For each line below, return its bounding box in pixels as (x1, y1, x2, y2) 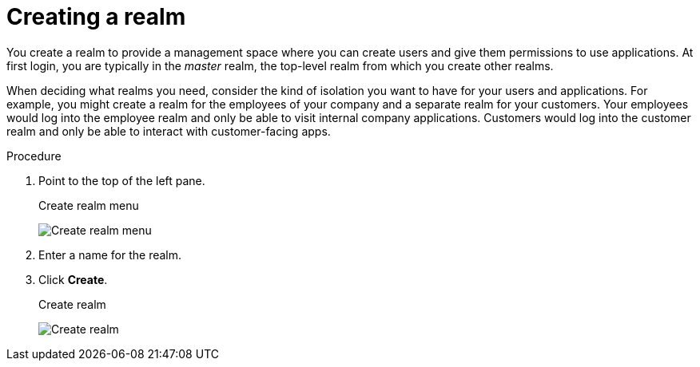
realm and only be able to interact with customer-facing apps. (6, 124, 331, 138)
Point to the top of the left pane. (38, 173, 205, 187)
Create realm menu (38, 198, 139, 212)
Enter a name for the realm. (38, 247, 182, 262)
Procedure (6, 148, 62, 163)
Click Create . (38, 272, 108, 286)
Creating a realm (6, 3, 186, 30)
